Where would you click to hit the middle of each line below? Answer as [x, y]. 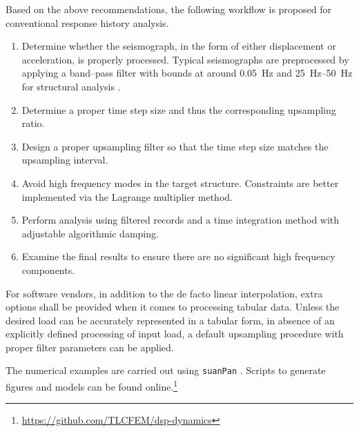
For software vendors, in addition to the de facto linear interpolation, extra [164, 293]
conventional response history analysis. [87, 22]
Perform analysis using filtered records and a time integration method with [181, 220]
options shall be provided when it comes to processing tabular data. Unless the [173, 307]
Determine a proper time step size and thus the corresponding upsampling [179, 109]
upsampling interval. [65, 160]
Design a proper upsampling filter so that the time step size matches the [175, 146]
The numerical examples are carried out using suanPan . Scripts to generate [166, 370]
